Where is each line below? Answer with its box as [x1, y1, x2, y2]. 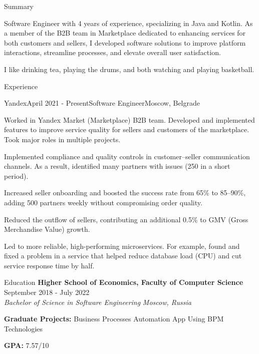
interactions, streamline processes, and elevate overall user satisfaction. [4, 47, 221, 58]
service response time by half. [4, 260, 95, 270]
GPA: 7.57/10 [4, 340, 49, 350]
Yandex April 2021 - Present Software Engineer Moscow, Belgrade [4, 98, 200, 108]
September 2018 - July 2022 [4, 287, 90, 297]
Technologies [4, 323, 43, 333]
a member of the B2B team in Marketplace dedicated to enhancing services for [4, 28, 246, 38]
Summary [4, 1, 34, 11]
